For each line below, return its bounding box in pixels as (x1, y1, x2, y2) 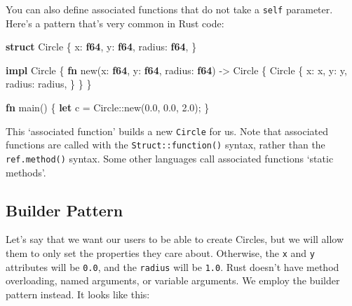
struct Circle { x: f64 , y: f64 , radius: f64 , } (6, 39, 197, 54)
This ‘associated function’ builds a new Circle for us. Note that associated (6, 123, 329, 138)
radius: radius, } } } (6, 76, 92, 91)
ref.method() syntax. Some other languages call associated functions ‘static (6, 151, 334, 165)
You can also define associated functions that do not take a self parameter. (6, 2, 333, 16)
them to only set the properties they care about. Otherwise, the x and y (6, 245, 315, 260)
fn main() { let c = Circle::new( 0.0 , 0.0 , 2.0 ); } (6, 100, 210, 115)
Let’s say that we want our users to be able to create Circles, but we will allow (6, 232, 344, 246)
